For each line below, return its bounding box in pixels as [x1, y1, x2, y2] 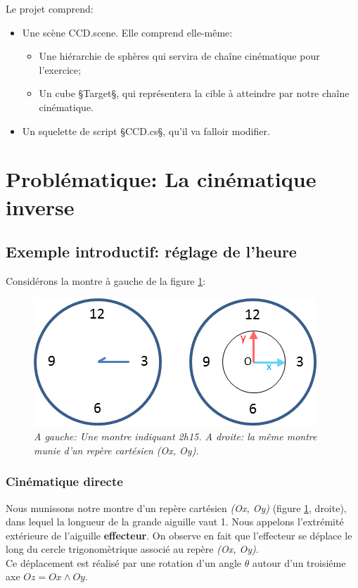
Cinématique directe [6, 473, 123, 490]
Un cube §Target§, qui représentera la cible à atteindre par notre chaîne [39, 86, 350, 101]
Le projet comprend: [6, 1, 94, 15]
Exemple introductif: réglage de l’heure [6, 241, 297, 262]
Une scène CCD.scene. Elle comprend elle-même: [22, 25, 233, 39]
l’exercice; [39, 62, 82, 77]
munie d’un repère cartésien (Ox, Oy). [34, 442, 199, 457]
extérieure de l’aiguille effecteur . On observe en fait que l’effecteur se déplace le [6, 528, 352, 542]
